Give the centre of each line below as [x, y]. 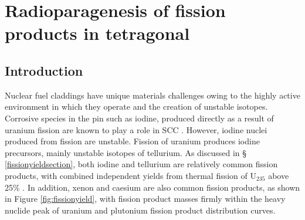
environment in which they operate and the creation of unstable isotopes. [136, 106]
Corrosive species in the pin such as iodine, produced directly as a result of [139, 118]
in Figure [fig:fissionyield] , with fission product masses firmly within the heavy [145, 199]
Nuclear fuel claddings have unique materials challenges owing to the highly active [152, 95]
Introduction [44, 70]
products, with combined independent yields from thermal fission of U [131, 175]
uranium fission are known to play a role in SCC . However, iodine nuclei [136, 129]
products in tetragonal [97, 33]
